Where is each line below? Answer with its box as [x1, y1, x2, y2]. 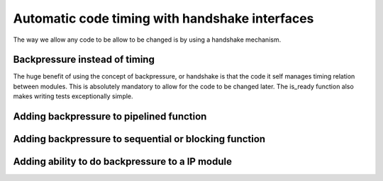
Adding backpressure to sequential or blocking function [13, 133, 266, 145]
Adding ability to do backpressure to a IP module [13, 156, 232, 168]
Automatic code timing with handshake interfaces [13, 11, 314, 26]
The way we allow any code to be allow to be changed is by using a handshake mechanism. [13, 35, 282, 44]
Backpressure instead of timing [13, 54, 155, 66]
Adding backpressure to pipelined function [13, 110, 207, 123]
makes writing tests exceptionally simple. [13, 92, 134, 100]
